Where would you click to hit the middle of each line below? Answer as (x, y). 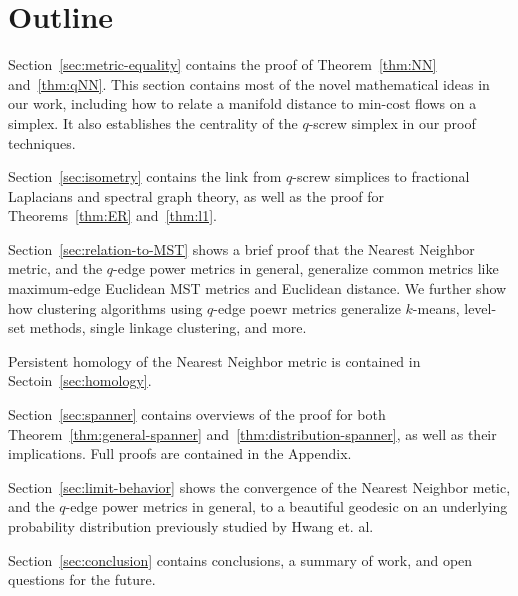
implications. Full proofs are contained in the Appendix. (180, 453)
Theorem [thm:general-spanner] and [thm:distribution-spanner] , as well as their (252, 433)
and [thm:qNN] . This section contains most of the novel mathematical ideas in (249, 83)
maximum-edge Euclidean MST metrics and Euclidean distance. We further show (257, 288)
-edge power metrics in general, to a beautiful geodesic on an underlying (286, 506)
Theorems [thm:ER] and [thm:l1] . (113, 215)
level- (480, 307)
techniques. (42, 142)
